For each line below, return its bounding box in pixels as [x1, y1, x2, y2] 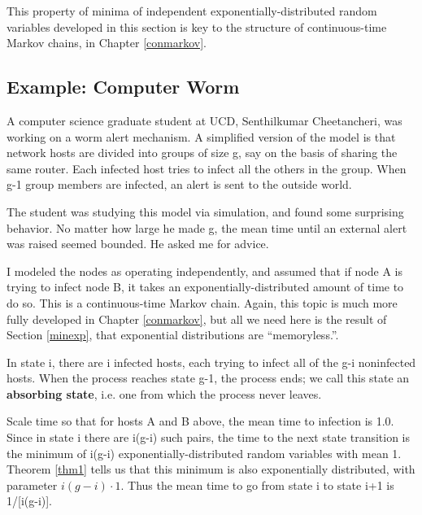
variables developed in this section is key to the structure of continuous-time [7, 18, 387, 35]
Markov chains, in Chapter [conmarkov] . [7, 34, 207, 51]
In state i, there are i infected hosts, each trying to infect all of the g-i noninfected [7, 353, 416, 370]
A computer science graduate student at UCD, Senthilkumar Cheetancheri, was [7, 111, 402, 129]
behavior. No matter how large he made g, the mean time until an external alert [7, 219, 407, 236]
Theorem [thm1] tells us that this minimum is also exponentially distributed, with [7, 460, 415, 478]
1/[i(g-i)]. [7, 492, 53, 509]
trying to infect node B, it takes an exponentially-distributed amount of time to [7, 278, 404, 295]
